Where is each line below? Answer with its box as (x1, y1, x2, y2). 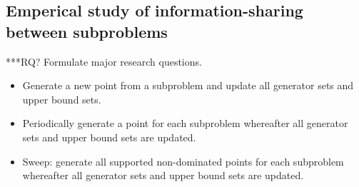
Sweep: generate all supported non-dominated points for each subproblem (22, 153, 344, 168)
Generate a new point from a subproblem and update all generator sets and (22, 78, 354, 93)
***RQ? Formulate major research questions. (6, 54, 202, 69)
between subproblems (6, 20, 168, 42)
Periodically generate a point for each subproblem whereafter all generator (22, 116, 348, 131)
